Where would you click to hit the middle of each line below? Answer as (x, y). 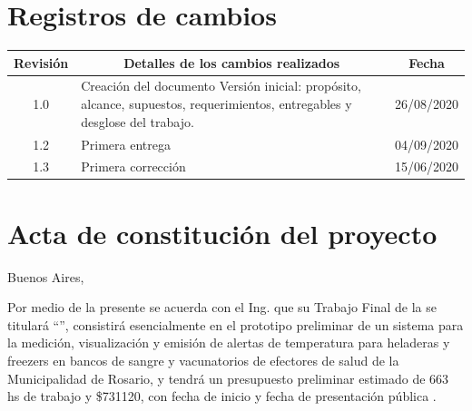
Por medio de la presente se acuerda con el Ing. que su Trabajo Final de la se (222, 307)
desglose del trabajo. (138, 121)
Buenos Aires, (46, 276)
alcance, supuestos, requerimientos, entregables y (216, 104)
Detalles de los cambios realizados (232, 62)
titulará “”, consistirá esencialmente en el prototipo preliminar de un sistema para (236, 324)
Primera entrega (126, 144)
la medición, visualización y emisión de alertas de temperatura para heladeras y (229, 342)
